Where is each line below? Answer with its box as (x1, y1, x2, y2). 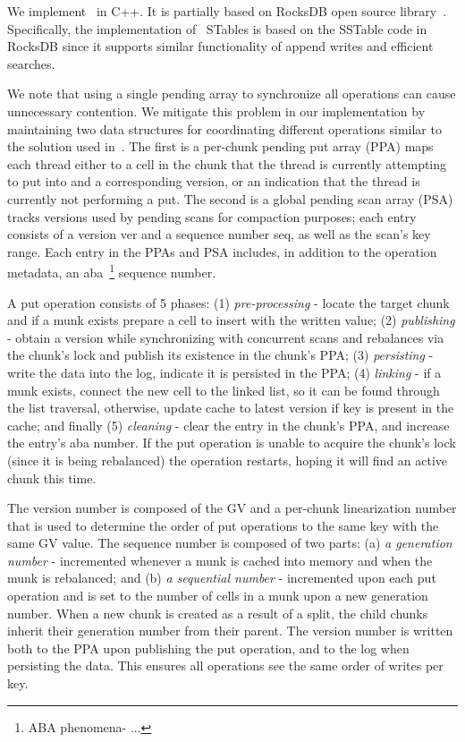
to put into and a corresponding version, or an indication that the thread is (7, 172, 420, 191)
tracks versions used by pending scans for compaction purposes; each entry (7, 207, 417, 226)
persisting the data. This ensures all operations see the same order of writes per (7, 656, 444, 675)
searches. (7, 54, 55, 72)
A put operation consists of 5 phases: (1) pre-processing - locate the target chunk (7, 293, 450, 311)
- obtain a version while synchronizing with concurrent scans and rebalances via (7, 328, 444, 346)
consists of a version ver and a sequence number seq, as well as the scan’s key (7, 225, 431, 243)
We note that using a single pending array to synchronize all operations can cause (7, 84, 456, 103)
